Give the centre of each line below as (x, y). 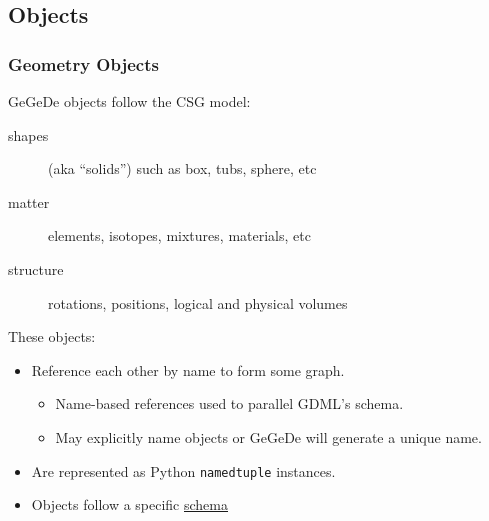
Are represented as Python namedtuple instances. (183, 470)
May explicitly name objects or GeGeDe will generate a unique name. (268, 436)
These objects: (52, 336)
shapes (28, 134)
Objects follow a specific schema (130, 504)
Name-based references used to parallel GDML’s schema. (229, 403)
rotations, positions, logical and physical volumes (198, 302)
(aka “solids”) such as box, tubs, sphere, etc (182, 168)
